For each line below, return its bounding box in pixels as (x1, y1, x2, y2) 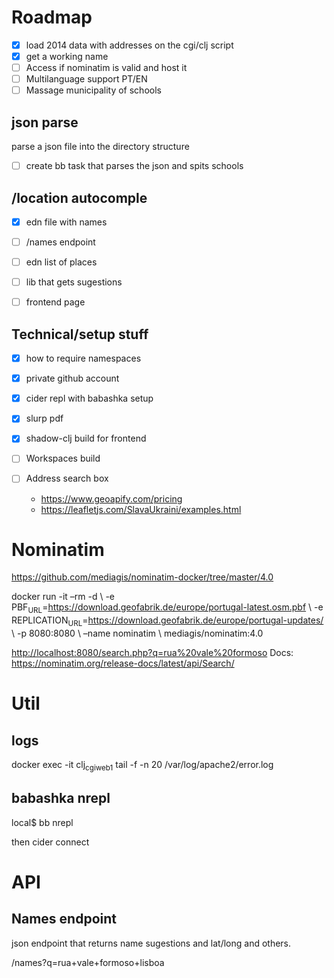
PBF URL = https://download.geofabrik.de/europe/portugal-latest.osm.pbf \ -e (11, 601, 324, 616)
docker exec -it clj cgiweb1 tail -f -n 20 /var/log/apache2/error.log (11, 759, 274, 773)
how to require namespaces (25, 352, 142, 365)
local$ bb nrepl (11, 816, 74, 828)
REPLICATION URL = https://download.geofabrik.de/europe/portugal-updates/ (11, 614, 324, 629)
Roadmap (11, 6, 93, 29)
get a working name (25, 51, 109, 62)
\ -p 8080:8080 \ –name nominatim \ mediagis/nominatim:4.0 (11, 627, 264, 640)
